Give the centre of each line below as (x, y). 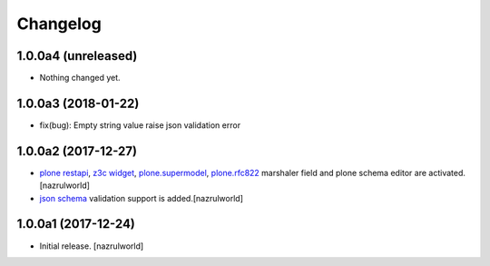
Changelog (59, 24)
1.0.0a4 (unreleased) (77, 56)
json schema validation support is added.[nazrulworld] (142, 198)
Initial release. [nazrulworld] (92, 246)
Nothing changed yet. (80, 78)
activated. (447, 172)
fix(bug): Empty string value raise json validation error (140, 125)
